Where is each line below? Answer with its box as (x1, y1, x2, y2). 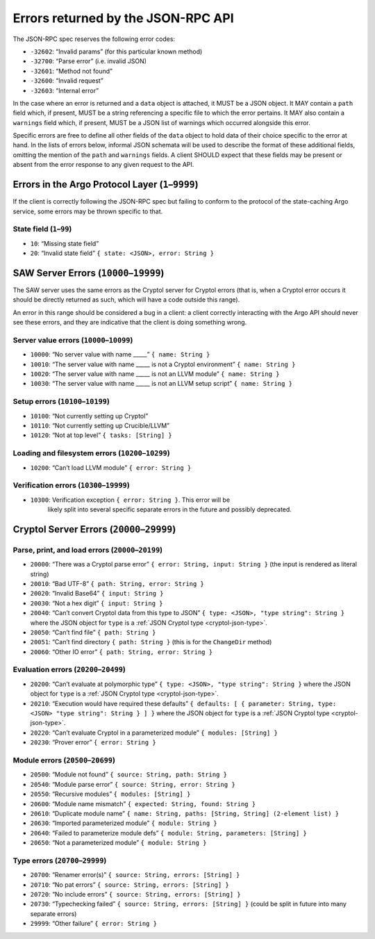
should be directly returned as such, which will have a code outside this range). (12, 295, 240, 304)
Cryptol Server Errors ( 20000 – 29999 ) (12, 523, 176, 535)
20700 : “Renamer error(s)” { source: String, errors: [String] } (30, 871, 240, 879)
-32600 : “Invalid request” (30, 76, 103, 85)
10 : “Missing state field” (30, 239, 99, 247)
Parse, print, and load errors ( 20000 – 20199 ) (12, 545, 163, 555)
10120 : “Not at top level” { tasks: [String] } (30, 431, 173, 439)
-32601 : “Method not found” (30, 67, 112, 75)
